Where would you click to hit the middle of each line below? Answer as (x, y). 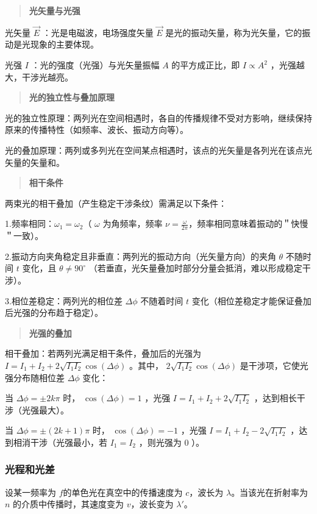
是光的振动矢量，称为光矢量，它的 (234, 32)
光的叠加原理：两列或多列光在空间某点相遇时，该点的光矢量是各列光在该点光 (158, 150)
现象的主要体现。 (64, 44)
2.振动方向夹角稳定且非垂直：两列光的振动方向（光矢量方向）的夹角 (141, 256)
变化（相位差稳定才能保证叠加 (251, 300)
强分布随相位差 (35, 377)
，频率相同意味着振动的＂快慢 (248, 223)
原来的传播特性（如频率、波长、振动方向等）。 (97, 130)
